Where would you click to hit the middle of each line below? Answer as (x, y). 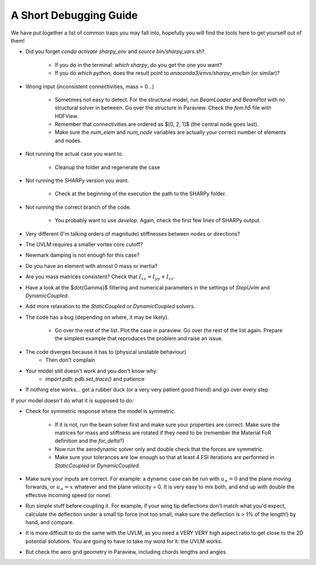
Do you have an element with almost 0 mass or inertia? (92, 266)
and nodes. (68, 140)
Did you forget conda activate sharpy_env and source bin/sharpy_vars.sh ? (115, 51)
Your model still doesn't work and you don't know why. (92, 371)
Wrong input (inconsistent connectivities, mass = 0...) (90, 86)
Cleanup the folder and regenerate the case (107, 167)
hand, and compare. (50, 522)
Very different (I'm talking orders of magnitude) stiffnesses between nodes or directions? (133, 233)
